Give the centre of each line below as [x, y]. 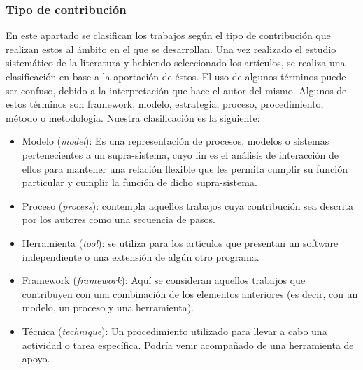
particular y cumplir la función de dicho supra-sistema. [140, 182]
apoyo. [36, 358]
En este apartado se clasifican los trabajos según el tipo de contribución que [168, 35]
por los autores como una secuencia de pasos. [119, 219]
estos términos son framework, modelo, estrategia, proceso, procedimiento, [165, 104]
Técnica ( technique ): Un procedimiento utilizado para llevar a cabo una [175, 330]
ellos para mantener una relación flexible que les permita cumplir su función [185, 168]
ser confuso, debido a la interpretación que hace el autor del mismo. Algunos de [176, 90]
